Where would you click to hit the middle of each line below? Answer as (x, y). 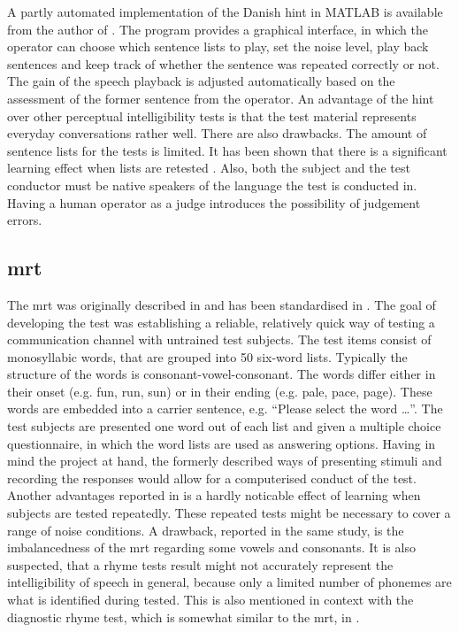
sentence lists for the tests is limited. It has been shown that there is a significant (227, 150)
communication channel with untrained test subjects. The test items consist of (219, 339)
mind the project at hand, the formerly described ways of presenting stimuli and (225, 461)
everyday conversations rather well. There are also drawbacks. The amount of (217, 133)
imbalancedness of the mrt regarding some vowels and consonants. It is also (211, 547)
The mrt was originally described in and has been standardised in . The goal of (222, 304)
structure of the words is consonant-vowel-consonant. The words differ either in (222, 374)
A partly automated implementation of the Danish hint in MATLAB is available (225, 12)
